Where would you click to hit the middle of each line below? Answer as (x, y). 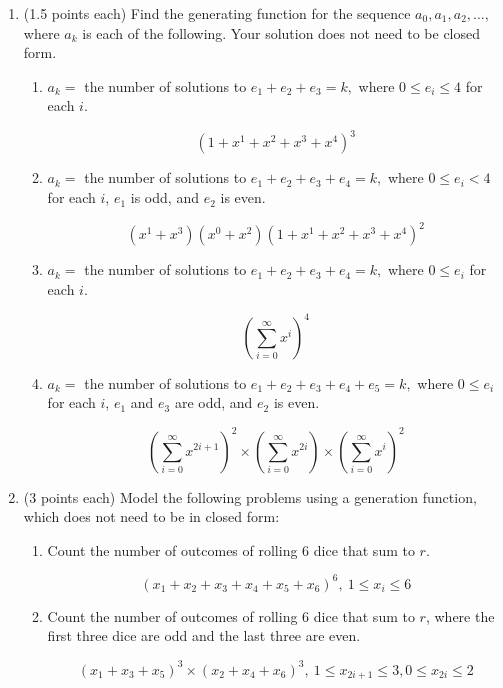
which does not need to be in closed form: (151, 516)
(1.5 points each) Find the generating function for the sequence (217, 13)
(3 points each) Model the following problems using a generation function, (250, 496)
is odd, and (164, 197)
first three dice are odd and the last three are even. (204, 635)
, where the (460, 615)
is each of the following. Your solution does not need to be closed (281, 32)
